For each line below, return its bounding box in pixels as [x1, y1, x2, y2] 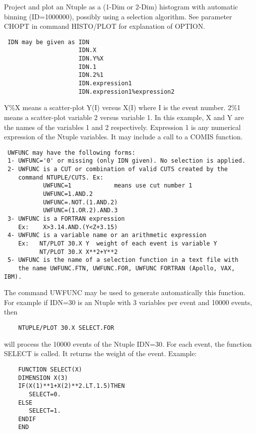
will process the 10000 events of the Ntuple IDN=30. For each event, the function [4, 338, 252, 349]
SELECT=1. [29, 407, 61, 415]
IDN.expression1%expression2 [78, 88, 175, 95]
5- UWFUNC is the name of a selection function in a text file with [7, 256, 239, 264]
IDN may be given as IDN [7, 38, 89, 46]
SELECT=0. [29, 390, 61, 398]
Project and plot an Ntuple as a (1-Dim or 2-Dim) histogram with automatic [4, 1, 238, 11]
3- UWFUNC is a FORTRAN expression [7, 215, 125, 222]
